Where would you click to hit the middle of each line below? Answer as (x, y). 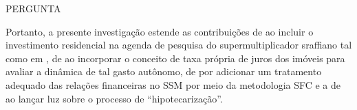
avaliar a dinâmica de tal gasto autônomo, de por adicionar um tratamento (164, 71)
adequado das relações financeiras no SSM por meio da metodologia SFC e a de (173, 84)
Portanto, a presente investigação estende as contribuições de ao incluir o (160, 31)
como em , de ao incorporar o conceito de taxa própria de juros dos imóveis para (175, 58)
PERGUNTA (33, 8)
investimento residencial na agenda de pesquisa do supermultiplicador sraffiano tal (179, 45)
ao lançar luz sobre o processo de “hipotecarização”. (114, 98)
